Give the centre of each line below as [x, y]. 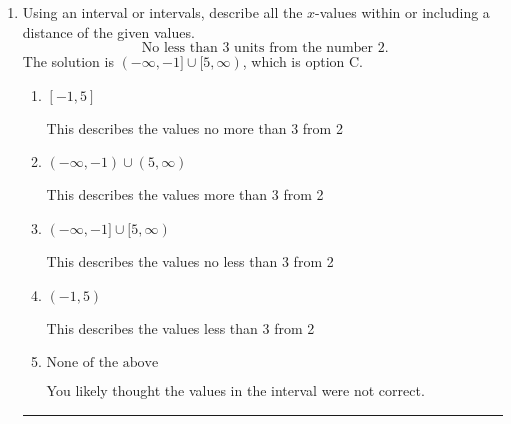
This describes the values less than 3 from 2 [180, 327]
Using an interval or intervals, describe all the [162, 12]
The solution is [68, 61]
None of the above [102, 363]
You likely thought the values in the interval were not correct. [235, 390]
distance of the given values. [108, 31]
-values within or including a [402, 12]
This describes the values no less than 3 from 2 [190, 260]
